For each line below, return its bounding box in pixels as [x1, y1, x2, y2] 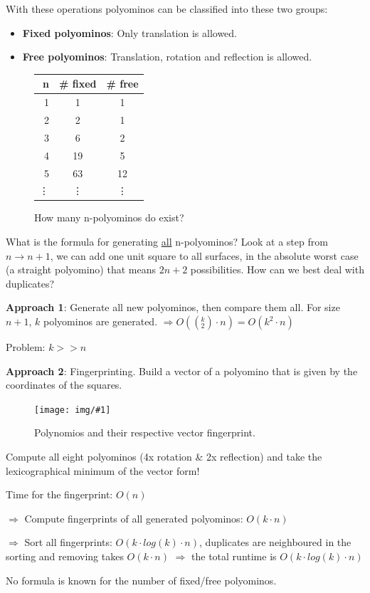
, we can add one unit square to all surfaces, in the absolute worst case [50, 248, 359, 263]
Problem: [6, 340, 46, 354]
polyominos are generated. [43, 314, 158, 328]
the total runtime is [191, 549, 277, 563]
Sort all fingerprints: [24, 535, 112, 550]
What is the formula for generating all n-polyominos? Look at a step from [6, 234, 328, 249]
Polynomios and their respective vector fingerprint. [34, 425, 255, 440]
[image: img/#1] [34, 404, 111, 415]
